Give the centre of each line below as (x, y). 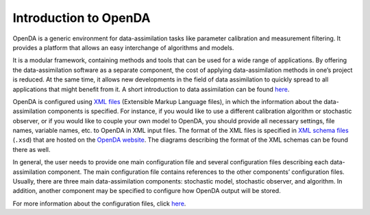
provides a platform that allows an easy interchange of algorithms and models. (123, 47)
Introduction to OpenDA (82, 18)
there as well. (32, 149)
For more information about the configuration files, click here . (99, 203)
